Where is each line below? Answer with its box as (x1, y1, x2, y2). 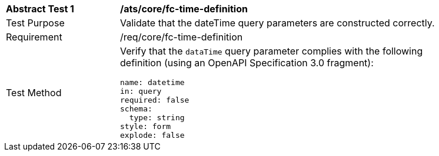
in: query (120, 87, 162, 96)
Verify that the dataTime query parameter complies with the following (120, 45, 423, 57)
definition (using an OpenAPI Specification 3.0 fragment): (120, 57, 374, 69)
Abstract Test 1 (6, 3, 74, 15)
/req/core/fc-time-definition (120, 31, 243, 43)
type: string (129, 113, 185, 122)
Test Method (6, 86, 62, 99)
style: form (120, 122, 171, 131)
